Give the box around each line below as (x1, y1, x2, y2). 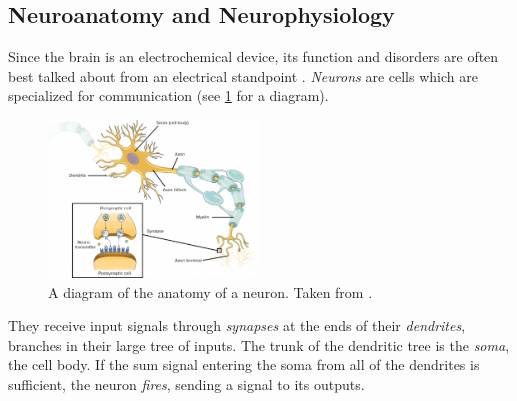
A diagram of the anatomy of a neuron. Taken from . (48, 281, 373, 302)
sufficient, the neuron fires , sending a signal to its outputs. (8, 373, 365, 394)
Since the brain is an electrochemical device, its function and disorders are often (8, 46, 499, 67)
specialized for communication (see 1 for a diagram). (8, 85, 329, 106)
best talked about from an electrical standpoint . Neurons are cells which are (8, 65, 478, 86)
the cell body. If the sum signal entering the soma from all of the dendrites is (8, 354, 480, 375)
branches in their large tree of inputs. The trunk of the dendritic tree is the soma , (8, 334, 510, 355)
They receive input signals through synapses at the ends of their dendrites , (8, 315, 466, 336)
